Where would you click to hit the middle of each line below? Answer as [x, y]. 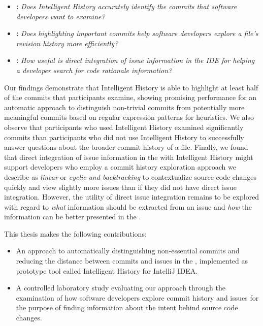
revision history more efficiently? [67, 43]
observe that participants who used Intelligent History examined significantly [124, 127]
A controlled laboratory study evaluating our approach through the [121, 288]
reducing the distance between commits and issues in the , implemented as [132, 261]
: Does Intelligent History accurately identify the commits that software [126, 6]
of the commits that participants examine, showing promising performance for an [130, 97]
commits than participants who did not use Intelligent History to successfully [124, 137]
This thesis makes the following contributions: [75, 233]
